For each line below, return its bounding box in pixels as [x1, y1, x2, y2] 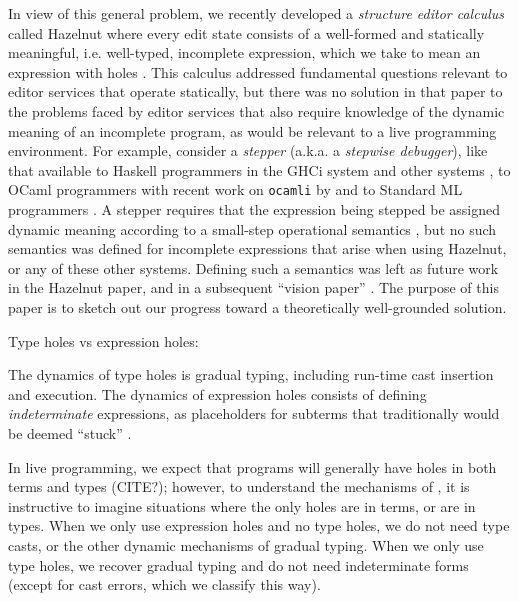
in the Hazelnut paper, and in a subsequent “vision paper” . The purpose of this [8, 277, 499, 298]
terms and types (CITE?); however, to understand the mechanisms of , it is [8, 476, 470, 497]
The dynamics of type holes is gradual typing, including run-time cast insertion [8, 364, 494, 385]
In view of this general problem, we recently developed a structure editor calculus [8, 3, 504, 23]
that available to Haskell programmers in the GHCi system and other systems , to [8, 159, 511, 180]
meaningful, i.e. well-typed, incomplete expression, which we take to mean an [8, 42, 481, 63]
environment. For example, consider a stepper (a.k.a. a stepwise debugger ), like [8, 140, 488, 161]
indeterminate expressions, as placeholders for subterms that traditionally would [8, 403, 500, 424]
